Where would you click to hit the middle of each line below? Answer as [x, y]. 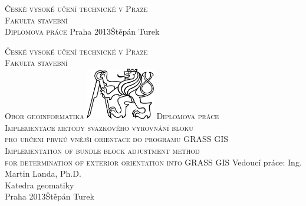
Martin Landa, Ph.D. [43, 173]
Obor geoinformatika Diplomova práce [112, 116]
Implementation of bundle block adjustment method [102, 151]
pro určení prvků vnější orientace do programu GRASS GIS [117, 139]
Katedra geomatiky [40, 185]
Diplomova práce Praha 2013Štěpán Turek [82, 31]
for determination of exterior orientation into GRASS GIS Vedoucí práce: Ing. [153, 162]
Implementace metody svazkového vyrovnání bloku [99, 127]
